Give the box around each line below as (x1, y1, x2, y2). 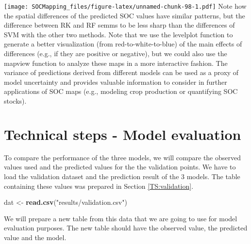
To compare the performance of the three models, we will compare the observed (4, 152, 241, 162)
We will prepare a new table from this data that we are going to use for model (4, 213, 237, 223)
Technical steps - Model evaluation (4, 124, 241, 144)
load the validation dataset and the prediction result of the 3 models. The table (4, 171, 240, 181)
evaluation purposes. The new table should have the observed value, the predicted (4, 223, 248, 233)
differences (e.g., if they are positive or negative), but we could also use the (4, 48, 227, 59)
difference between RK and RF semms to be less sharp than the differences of (4, 20, 235, 30)
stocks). (4, 96, 27, 106)
